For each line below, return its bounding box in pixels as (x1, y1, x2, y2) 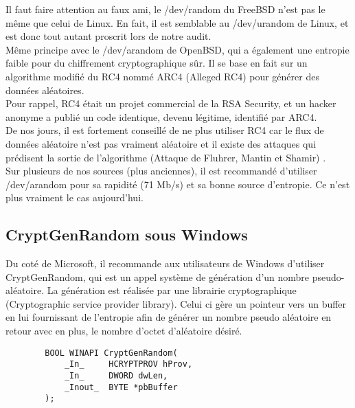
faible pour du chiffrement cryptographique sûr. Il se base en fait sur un (5, 56, 308, 70)
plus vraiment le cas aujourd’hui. (5, 190, 144, 205)
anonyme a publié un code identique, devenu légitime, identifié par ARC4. (5, 109, 317, 124)
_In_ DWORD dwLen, (64, 370, 168, 381)
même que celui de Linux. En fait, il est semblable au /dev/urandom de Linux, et (5, 15, 349, 30)
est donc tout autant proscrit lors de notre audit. (5, 29, 211, 43)
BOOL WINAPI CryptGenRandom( (45, 348, 178, 358)
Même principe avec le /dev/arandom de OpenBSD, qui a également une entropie (5, 42, 350, 56)
